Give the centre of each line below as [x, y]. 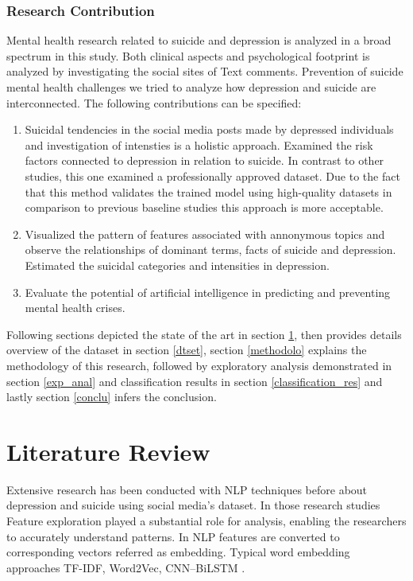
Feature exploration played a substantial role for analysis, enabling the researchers [206, 521]
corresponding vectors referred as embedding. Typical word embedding [178, 552]
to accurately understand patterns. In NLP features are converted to [173, 536]
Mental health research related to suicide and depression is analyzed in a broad [199, 40]
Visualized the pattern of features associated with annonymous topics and [205, 234]
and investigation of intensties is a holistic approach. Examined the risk [199, 144]
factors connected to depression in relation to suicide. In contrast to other [205, 160]
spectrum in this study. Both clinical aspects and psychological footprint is [188, 55]
